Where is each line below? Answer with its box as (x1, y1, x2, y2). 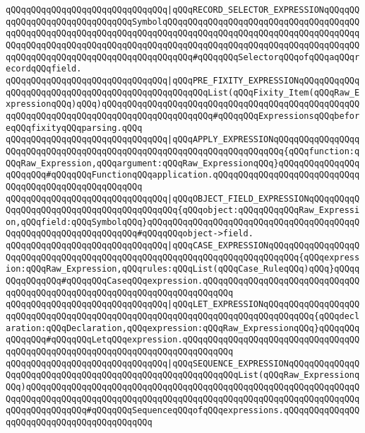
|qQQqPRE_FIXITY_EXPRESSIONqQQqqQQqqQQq (167, 75, 360, 86)
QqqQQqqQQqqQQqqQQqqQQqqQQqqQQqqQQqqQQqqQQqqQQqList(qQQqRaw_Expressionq (6, 370, 360, 381)
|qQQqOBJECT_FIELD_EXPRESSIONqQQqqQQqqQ (167, 193, 360, 204)
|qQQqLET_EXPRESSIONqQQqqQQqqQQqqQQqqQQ (167, 299, 360, 310)
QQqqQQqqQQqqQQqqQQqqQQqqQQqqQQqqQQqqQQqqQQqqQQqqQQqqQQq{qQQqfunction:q (6, 146, 360, 156)
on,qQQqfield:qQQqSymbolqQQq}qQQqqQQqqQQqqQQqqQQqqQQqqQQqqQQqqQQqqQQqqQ (6, 216, 360, 227)
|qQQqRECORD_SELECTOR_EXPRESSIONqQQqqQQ (167, 5, 360, 15)
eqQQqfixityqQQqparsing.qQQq (6, 122, 143, 133)
